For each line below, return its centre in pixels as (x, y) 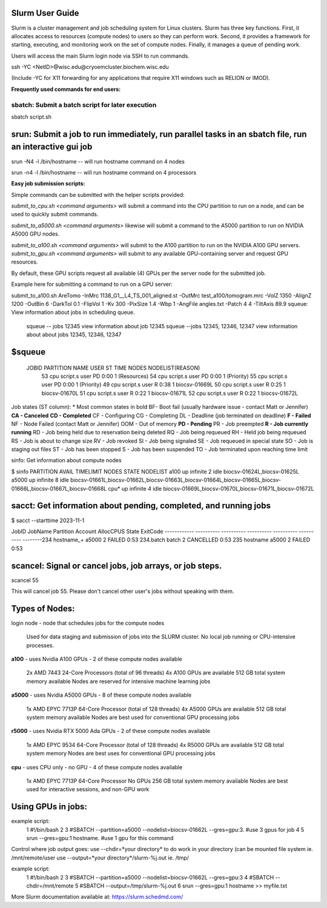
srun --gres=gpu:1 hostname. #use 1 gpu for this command (100, 838)
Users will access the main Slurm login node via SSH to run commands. (101, 56)
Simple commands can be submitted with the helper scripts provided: (98, 194)
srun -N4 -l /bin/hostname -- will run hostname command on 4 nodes (98, 161)
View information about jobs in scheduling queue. (73, 313)
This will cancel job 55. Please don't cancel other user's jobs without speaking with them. (123, 591)
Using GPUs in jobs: (49, 807)
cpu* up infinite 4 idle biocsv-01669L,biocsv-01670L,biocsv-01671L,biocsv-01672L (211, 488)
